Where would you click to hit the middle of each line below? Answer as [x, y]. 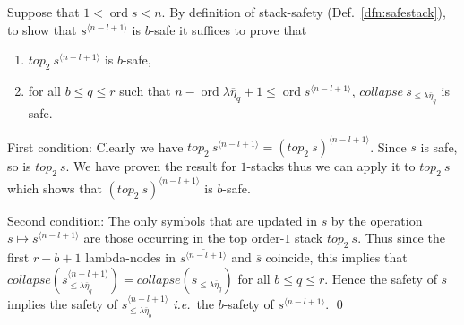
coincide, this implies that [336, 257]
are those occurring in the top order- [184, 238]
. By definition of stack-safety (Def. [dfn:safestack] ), [304, 12]
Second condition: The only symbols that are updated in [162, 220]
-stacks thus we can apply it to [331, 166]
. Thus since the [401, 238]
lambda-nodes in [130, 257]
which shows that [55, 188]
